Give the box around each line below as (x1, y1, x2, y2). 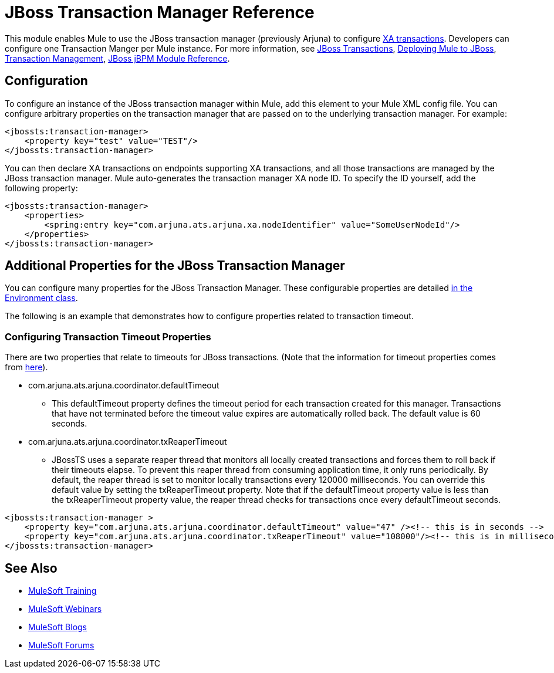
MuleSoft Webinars (28, 604, 102, 614)
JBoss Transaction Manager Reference (5, 2, 315, 22)
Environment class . (5, 293, 78, 303)
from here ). (5, 362, 48, 373)
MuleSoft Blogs (28, 622, 87, 633)
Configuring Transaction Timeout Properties (5, 330, 211, 343)
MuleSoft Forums (28, 640, 94, 651)
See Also (5, 560, 58, 576)
